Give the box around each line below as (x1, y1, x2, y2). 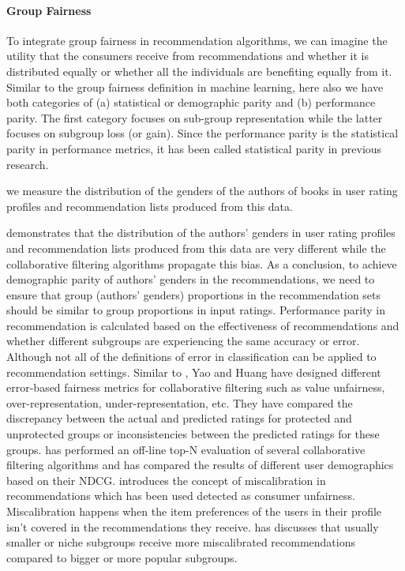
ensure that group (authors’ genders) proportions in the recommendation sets (6, 286, 381, 302)
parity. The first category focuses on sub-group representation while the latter (6, 109, 383, 126)
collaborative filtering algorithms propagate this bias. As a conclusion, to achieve (6, 255, 397, 272)
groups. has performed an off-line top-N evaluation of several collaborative (6, 441, 366, 457)
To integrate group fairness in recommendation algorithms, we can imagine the (6, 32, 388, 48)
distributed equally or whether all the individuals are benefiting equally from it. (6, 62, 392, 79)
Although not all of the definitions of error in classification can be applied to (6, 348, 377, 365)
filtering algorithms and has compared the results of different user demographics (6, 456, 394, 473)
